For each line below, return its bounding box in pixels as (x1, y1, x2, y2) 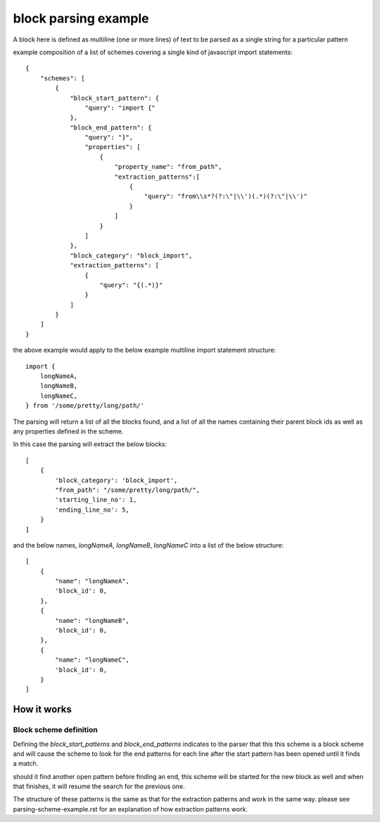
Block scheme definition (13, 725, 98, 735)
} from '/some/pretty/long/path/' (25, 402, 144, 410)
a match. (13, 759, 39, 768)
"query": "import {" (84, 103, 156, 112)
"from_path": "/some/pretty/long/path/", (55, 486, 201, 494)
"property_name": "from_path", (114, 163, 222, 171)
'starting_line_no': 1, (55, 496, 137, 504)
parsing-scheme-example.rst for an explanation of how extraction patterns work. (13, 804, 248, 813)
